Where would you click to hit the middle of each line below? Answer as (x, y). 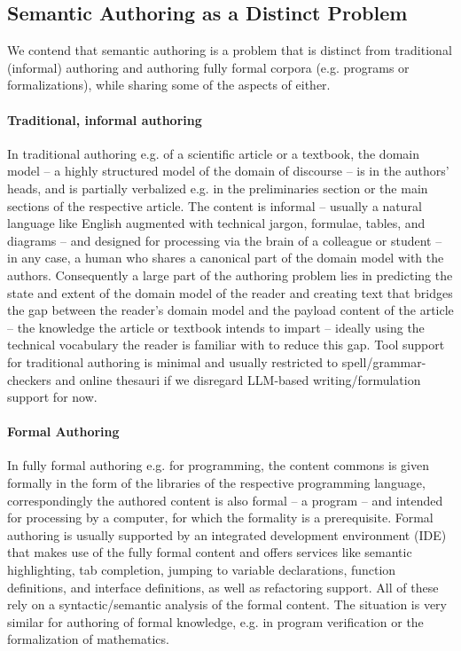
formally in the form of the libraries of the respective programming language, (216, 483)
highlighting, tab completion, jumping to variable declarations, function (202, 570)
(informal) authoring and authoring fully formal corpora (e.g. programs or (208, 67)
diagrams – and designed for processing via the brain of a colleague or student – (225, 240)
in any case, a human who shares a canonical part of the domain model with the (226, 258)
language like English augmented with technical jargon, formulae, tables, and (216, 223)
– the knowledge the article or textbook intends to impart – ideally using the (216, 327)
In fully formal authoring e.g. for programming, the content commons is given (218, 465)
